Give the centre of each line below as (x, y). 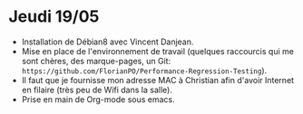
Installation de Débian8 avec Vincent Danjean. (108, 42)
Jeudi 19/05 (54, 17)
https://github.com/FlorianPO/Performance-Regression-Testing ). (144, 71)
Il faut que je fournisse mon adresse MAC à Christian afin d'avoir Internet (158, 80)
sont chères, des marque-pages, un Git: (96, 61)
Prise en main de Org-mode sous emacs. (98, 99)
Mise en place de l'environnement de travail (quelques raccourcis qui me (157, 51)
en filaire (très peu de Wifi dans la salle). (97, 90)
